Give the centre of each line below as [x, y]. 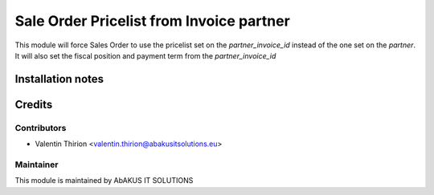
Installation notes [59, 79]
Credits [34, 104]
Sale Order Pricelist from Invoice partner [153, 21]
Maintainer [37, 165]
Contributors [41, 128]
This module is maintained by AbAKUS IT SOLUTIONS [104, 181]
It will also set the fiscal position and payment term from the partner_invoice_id [145, 55]
